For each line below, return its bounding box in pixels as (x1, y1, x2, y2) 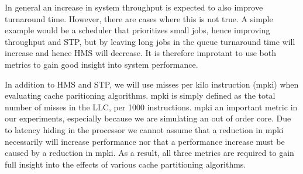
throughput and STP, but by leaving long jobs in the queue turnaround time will (5, 35, 295, 47)
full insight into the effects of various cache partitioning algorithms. (5, 158, 246, 170)
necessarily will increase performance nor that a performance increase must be (5, 135, 285, 147)
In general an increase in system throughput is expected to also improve (5, 1, 263, 13)
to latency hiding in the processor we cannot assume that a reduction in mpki (5, 123, 284, 135)
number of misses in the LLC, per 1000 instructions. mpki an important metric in (5, 100, 298, 113)
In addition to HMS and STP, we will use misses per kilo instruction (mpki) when (5, 78, 299, 90)
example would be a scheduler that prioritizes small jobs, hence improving (5, 24, 270, 36)
